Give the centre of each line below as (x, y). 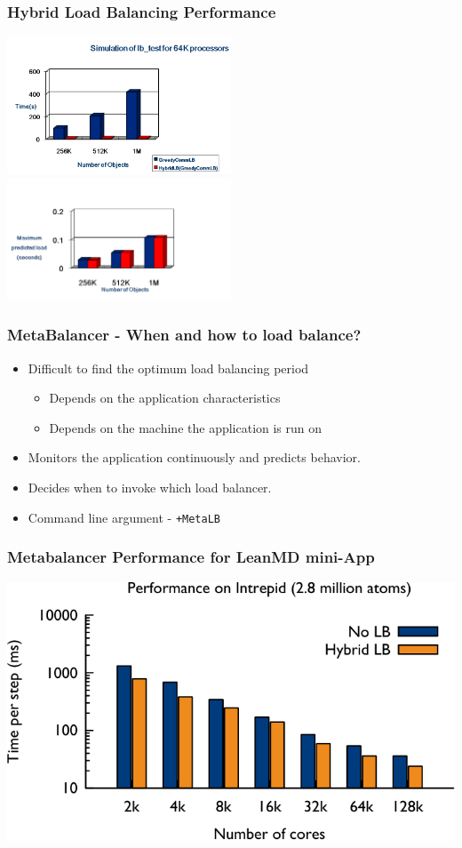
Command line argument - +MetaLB (124, 517)
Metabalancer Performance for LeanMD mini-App (191, 557)
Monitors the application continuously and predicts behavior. (194, 457)
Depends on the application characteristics (165, 398)
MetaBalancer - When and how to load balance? (184, 335)
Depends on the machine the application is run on (186, 427)
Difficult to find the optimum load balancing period (168, 368)
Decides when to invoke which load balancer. (150, 488)
